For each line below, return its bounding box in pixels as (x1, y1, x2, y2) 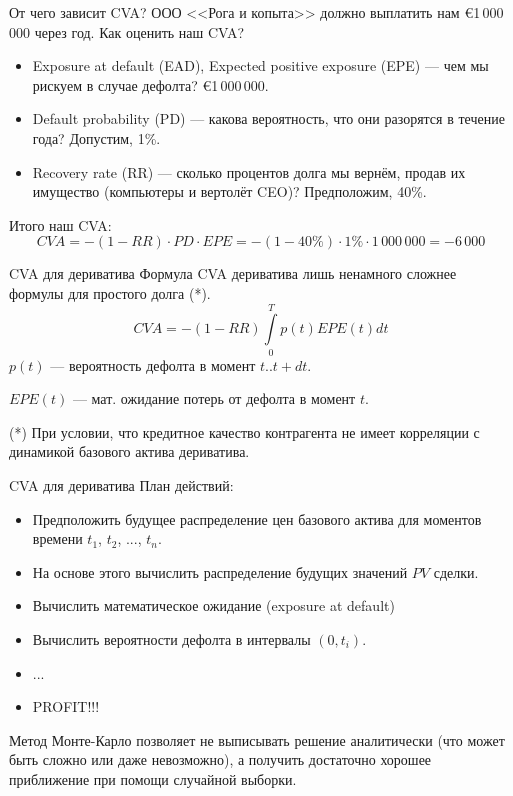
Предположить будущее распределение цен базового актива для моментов (32, 508, 482, 529)
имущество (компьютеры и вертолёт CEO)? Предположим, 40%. (32, 181, 427, 202)
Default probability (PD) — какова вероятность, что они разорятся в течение (32, 108, 505, 129)
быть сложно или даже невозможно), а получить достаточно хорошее (9, 749, 432, 770)
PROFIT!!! (32, 696, 100, 717)
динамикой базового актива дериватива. (9, 441, 250, 462)
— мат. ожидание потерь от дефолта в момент (72, 388, 356, 409)
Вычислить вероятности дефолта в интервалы (32, 629, 311, 649)
